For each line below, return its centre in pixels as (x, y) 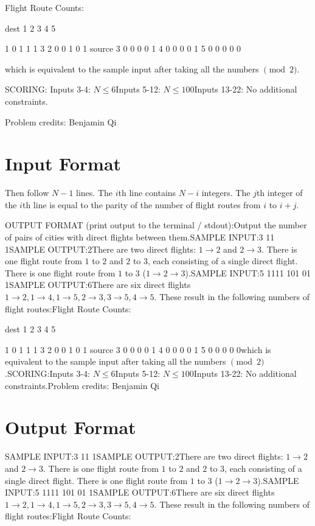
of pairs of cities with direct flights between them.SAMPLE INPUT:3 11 (140, 237)
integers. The (226, 193)
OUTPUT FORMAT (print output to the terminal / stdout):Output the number (156, 225)
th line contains (147, 193)
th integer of (279, 193)
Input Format (63, 163)
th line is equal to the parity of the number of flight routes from (141, 204)
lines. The (94, 193)
